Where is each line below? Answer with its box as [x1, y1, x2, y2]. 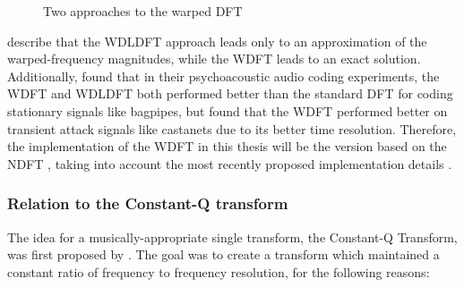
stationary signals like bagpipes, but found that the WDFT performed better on [7, 101, 448, 120]
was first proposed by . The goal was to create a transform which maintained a [7, 245, 440, 264]
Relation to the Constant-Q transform [7, 192, 288, 215]
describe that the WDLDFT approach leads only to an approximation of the [7, 31, 427, 50]
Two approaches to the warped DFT [43, 2, 243, 20]
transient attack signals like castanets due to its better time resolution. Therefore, [7, 119, 457, 138]
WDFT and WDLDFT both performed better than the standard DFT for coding [7, 84, 453, 103]
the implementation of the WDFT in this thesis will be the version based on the [7, 137, 447, 156]
